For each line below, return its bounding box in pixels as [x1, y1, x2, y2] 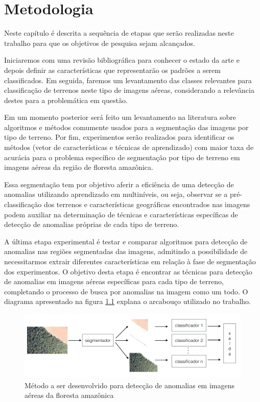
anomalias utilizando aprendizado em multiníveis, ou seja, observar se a [4, 189, 228, 199]
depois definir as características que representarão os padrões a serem [4, 64, 221, 75]
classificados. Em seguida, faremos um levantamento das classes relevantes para [4, 74, 252, 85]
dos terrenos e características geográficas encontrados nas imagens [43, 199, 250, 210]
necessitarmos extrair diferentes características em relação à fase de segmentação [4, 256, 256, 266]
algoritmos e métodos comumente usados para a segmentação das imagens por [4, 121, 249, 132]
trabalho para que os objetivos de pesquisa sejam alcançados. [4, 37, 195, 48]
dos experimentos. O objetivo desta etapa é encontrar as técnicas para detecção [4, 266, 252, 277]
